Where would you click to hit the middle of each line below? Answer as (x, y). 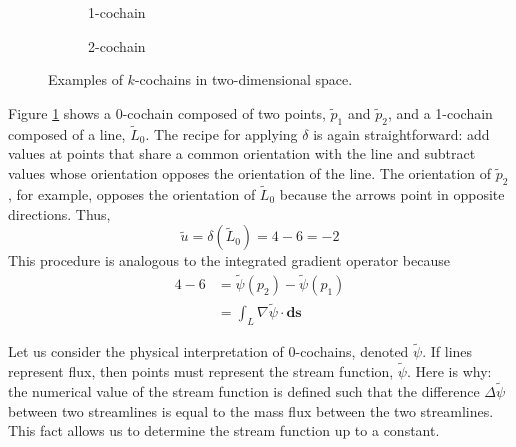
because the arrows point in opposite (392, 194)
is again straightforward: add (401, 133)
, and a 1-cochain (440, 112)
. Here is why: (449, 371)
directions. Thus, (59, 213)
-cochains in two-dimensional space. (243, 79)
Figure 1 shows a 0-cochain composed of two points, (167, 112)
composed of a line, (67, 133)
